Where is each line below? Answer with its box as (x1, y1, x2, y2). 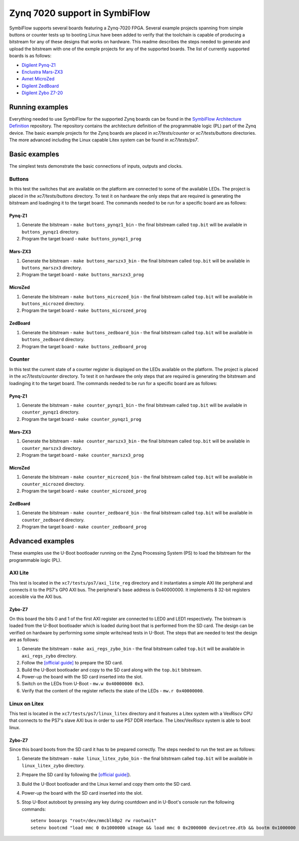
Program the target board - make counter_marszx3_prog (21, 452, 144, 458)
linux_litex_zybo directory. (21, 762, 85, 768)
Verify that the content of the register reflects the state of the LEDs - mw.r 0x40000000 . (21, 687, 204, 693)
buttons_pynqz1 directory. (21, 228, 80, 234)
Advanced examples (9, 537, 75, 546)
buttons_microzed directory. (21, 301, 85, 307)
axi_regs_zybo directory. (21, 652, 77, 658)
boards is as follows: (9, 53, 52, 59)
